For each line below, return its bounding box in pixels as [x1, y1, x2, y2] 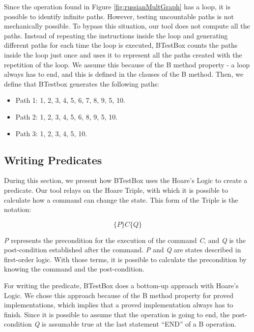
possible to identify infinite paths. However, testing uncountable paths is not [4, 11, 234, 21]
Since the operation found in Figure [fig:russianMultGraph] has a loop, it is [4, 1, 230, 11]
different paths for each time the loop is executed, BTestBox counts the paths [4, 40, 238, 50]
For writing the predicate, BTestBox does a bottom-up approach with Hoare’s [4, 280, 239, 291]
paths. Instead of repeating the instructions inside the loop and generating [4, 30, 228, 40]
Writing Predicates [4, 152, 102, 167]
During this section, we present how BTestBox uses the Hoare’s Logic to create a [4, 175, 248, 185]
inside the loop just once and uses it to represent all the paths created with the [4, 49, 242, 60]
